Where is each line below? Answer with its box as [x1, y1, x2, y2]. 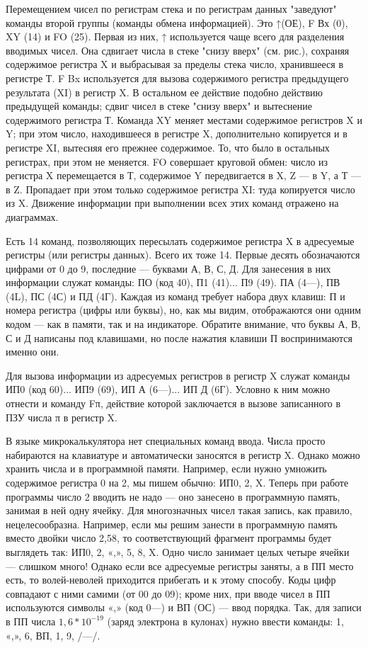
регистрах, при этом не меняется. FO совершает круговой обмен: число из [6, 154, 328, 169]
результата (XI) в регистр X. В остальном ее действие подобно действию [6, 84, 323, 99]
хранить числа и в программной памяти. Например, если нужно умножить [6, 461, 327, 476]
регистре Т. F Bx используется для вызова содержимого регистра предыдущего [6, 70, 349, 85]
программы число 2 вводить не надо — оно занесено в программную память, [6, 489, 340, 504]
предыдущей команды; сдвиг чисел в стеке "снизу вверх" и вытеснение [6, 98, 313, 113]
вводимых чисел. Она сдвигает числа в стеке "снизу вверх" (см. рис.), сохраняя [6, 42, 350, 57]
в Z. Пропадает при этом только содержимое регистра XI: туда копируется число [6, 181, 355, 196]
